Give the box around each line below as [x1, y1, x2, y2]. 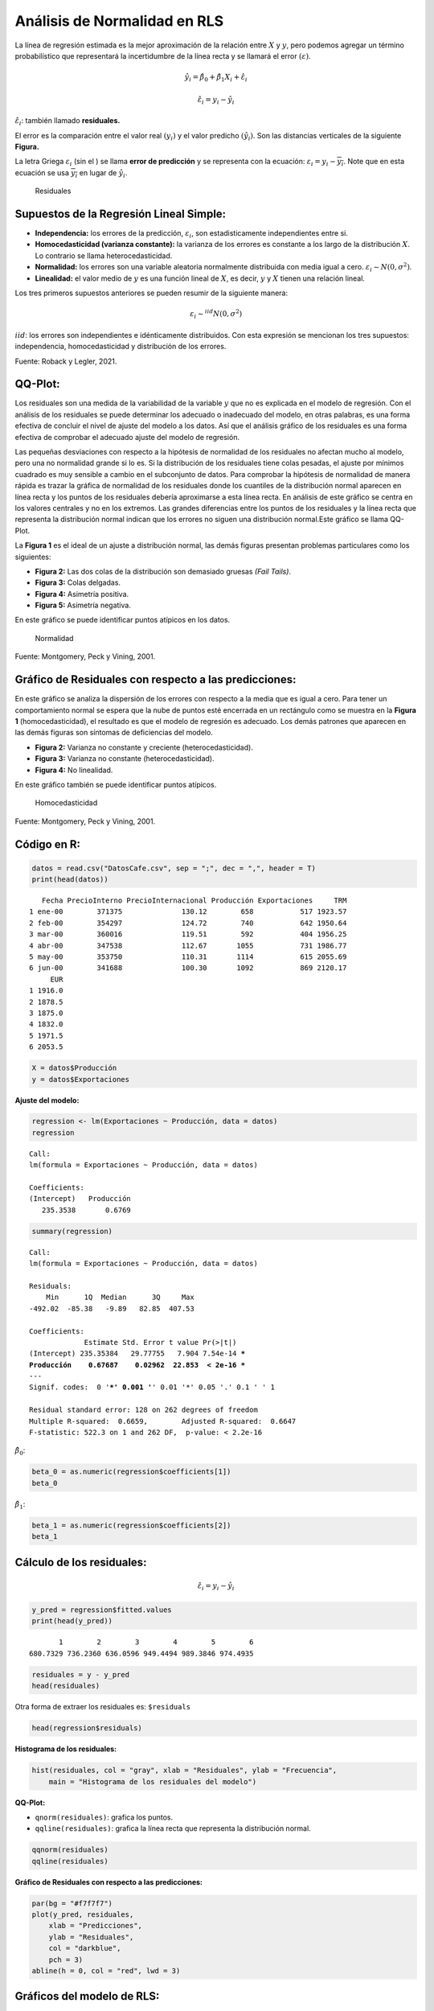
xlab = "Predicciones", [48, 1921, 142, 1931]
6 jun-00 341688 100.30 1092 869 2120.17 [29, 964, 347, 973]
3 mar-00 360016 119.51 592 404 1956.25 [29, 930, 347, 939]
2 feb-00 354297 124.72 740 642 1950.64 [29, 918, 347, 927]
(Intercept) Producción [29, 1195, 132, 1203]
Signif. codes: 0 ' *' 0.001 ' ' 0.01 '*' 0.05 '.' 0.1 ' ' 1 [29, 1383, 275, 1392]
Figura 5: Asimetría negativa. [35, 600, 132, 611]
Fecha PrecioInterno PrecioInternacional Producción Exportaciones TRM [41, 896, 347, 905]
